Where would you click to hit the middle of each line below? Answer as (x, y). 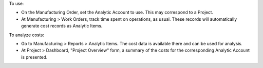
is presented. (34, 57)
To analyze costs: (27, 35)
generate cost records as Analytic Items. (62, 26)
